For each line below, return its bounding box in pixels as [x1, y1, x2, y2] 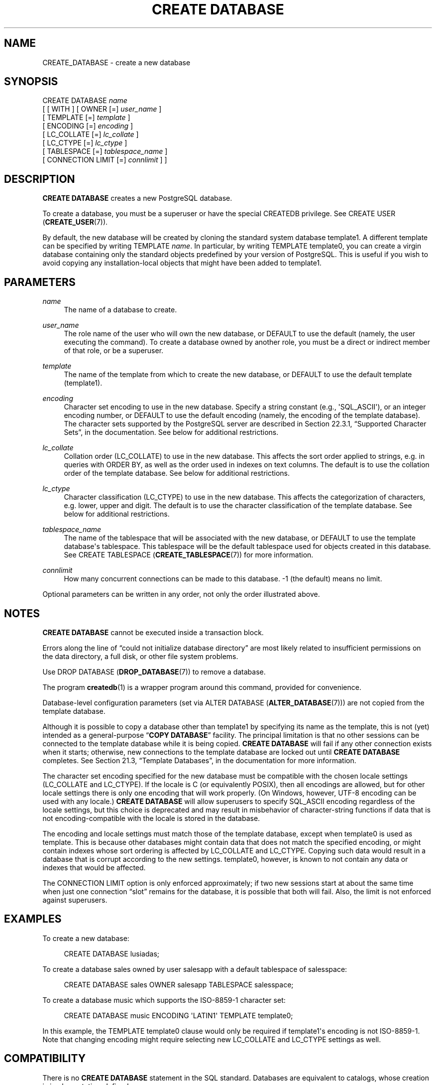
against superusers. [42, 895, 108, 904]
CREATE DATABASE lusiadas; [64, 949, 160, 958]
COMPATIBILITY [4, 1052, 86, 1065]
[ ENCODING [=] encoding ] [42, 122, 133, 131]
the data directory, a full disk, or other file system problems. [42, 652, 238, 661]
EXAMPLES [4, 913, 62, 926]
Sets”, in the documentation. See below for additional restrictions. [64, 428, 279, 437]
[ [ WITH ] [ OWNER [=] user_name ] [42, 105, 162, 114]
